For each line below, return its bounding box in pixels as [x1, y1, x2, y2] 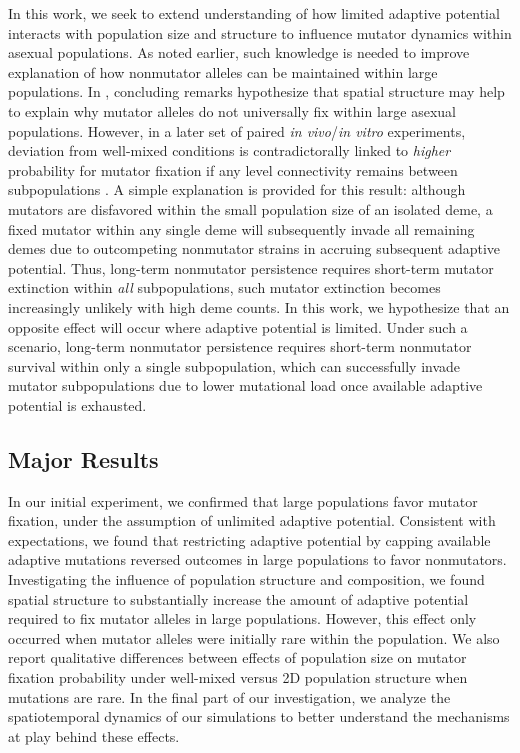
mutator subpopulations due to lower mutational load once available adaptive [8, 375, 483, 396]
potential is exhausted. [8, 394, 147, 415]
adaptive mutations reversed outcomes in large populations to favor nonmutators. [8, 549, 507, 570]
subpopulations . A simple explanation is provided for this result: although [8, 179, 466, 200]
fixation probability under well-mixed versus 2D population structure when [8, 667, 468, 688]
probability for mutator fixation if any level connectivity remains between [8, 159, 458, 180]
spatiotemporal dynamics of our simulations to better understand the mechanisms [8, 706, 510, 727]
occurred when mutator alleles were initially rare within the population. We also [8, 627, 500, 648]
